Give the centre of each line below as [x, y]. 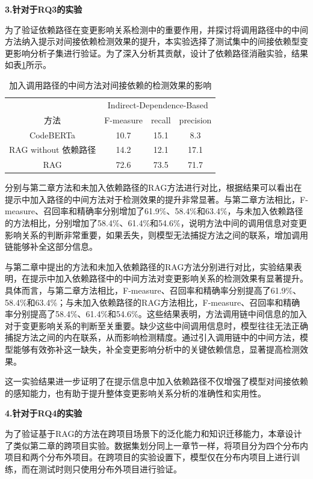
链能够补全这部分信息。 [51, 246]
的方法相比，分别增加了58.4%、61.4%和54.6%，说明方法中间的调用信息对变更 [156, 223]
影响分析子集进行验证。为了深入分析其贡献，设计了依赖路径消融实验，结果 [160, 53]
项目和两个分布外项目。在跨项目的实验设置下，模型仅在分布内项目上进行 [148, 457]
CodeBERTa [53, 134]
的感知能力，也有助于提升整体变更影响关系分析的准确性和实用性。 [135, 393]
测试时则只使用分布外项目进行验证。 [110, 468]
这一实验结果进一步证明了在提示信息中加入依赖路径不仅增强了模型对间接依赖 [156, 381]
